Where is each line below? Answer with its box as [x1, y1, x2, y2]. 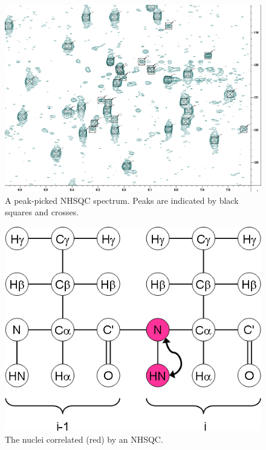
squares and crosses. [5, 206, 79, 218]
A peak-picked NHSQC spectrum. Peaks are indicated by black [5, 194, 239, 206]
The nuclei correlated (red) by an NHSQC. [5, 433, 163, 446]
